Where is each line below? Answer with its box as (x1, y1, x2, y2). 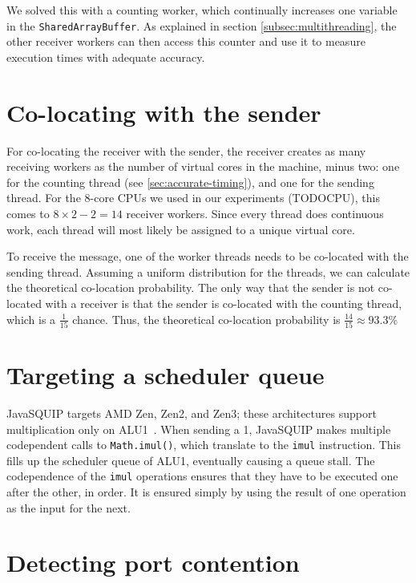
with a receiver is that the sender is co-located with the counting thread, (45, 294, 402, 311)
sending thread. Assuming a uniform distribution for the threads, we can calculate (6, 263, 410, 280)
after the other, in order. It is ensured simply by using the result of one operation (6, 484, 406, 500)
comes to (6, 204, 50, 221)
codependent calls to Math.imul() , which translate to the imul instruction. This (6, 436, 402, 453)
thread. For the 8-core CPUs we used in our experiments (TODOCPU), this (6, 189, 380, 206)
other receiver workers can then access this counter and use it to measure (6, 33, 366, 50)
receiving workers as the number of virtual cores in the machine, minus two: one (6, 158, 400, 175)
